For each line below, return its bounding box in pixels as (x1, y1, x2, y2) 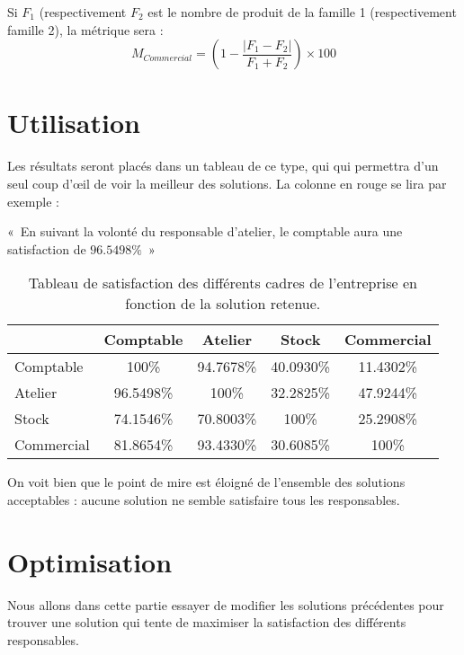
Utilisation (7, 104, 140, 141)
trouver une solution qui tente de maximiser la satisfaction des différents (7, 613, 406, 632)
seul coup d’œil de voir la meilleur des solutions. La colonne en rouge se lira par (7, 173, 447, 192)
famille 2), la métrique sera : (7, 20, 164, 39)
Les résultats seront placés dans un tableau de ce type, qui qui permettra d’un (7, 156, 439, 175)
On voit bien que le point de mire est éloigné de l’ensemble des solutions (7, 473, 406, 491)
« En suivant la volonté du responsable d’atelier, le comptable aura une (7, 222, 403, 241)
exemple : (7, 191, 59, 210)
